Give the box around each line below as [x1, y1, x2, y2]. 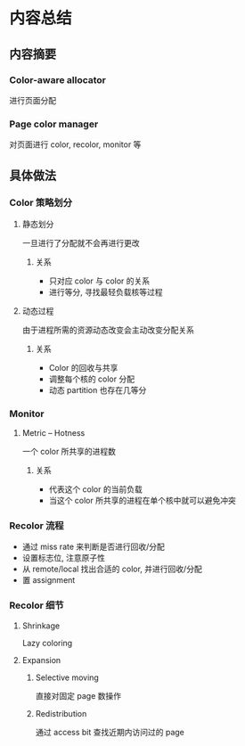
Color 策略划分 [9, 197, 73, 209]
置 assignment [21, 575, 76, 586]
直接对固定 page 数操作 [35, 690, 122, 701]
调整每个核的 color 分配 [48, 373, 135, 384]
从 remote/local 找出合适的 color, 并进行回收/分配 [21, 563, 202, 575]
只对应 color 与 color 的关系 [48, 275, 151, 286]
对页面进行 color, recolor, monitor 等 [9, 139, 142, 150]
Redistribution [35, 708, 87, 718]
